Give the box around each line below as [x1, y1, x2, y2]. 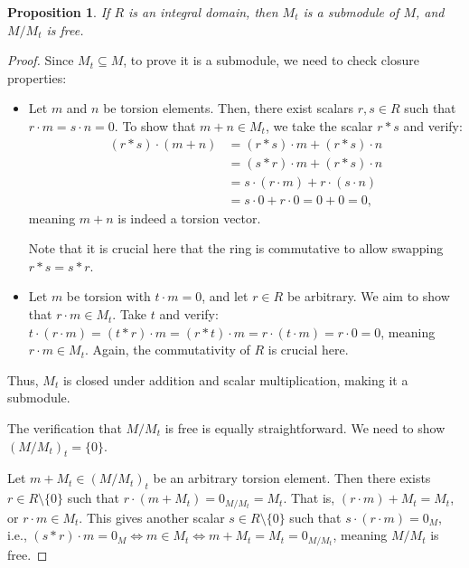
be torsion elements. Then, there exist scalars [103, 99, 354, 118]
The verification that [7, 419, 122, 438]
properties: [7, 68, 67, 87]
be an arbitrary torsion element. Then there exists [153, 469, 431, 488]
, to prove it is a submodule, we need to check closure [123, 51, 419, 70]
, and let [202, 287, 249, 306]
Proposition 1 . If [7, 3, 110, 21]
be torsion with [66, 287, 151, 306]
